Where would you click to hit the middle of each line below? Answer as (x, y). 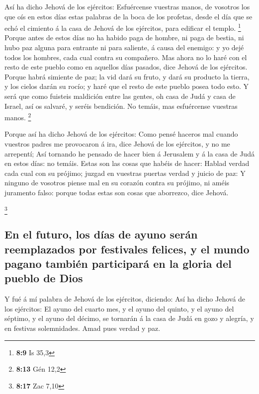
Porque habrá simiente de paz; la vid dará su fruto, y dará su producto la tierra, (127, 76)
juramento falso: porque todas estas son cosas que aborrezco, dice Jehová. (117, 192)
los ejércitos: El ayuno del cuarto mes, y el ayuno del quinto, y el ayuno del (119, 308)
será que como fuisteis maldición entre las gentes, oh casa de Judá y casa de (120, 96)
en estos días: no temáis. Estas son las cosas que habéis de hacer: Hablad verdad (127, 163)
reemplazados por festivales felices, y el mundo (127, 249)
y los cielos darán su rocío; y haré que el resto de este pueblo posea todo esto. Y (127, 86)
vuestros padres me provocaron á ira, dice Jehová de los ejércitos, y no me (117, 144)
